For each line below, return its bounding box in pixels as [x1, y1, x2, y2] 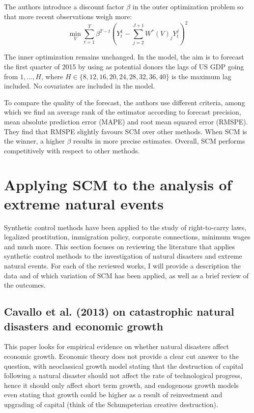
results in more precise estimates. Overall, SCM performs [73, 136, 245, 146]
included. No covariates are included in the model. [4, 81, 155, 91]
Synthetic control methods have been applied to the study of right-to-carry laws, [4, 222, 247, 232]
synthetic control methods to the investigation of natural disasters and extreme [4, 251, 242, 261]
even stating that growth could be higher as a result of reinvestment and [4, 389, 223, 400]
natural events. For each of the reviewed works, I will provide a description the [4, 261, 241, 271]
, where [41, 71, 63, 81]
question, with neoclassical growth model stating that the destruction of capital [4, 360, 243, 371]
